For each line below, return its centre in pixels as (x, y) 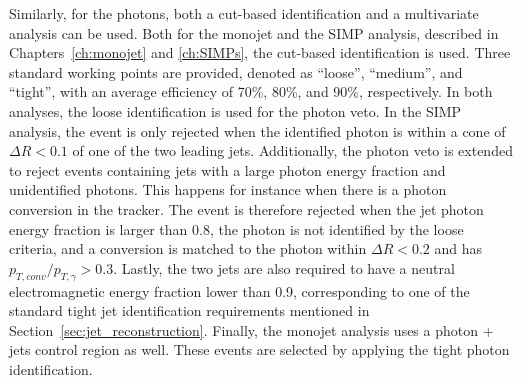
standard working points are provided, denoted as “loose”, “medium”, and (236, 71)
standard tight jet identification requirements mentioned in (189, 310)
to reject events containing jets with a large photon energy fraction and (227, 169)
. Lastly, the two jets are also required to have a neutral (284, 267)
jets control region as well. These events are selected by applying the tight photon (259, 349)
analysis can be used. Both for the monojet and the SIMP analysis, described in (254, 32)
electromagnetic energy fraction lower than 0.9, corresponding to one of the (239, 290)
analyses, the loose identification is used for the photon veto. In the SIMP (235, 110)
